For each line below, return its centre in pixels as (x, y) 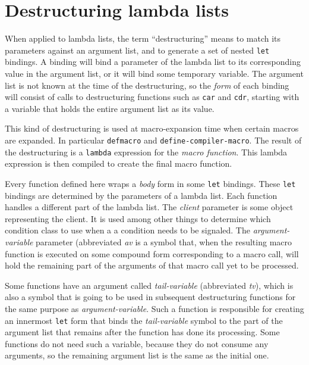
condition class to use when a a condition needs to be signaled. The (127, 230)
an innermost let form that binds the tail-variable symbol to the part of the (144, 320)
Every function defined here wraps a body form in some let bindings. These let (150, 183)
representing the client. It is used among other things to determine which (138, 218)
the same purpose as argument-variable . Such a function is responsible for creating (154, 308)
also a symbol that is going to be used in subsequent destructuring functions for (150, 297)
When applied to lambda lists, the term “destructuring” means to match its (143, 38)
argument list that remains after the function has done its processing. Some (142, 332)
